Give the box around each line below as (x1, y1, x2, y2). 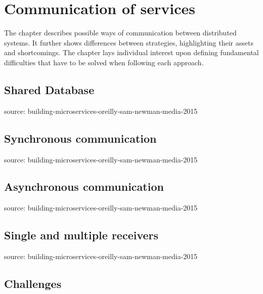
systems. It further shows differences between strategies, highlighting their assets (4, 37, 253, 48)
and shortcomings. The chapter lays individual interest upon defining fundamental (4, 47, 259, 58)
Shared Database (4, 81, 95, 97)
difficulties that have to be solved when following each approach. (4, 57, 204, 67)
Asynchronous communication (4, 179, 164, 194)
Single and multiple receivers (4, 227, 159, 243)
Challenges (4, 276, 62, 291)
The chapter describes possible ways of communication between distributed (4, 27, 237, 38)
